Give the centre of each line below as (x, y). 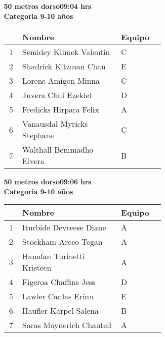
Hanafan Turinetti (54, 256)
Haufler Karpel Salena (61, 311)
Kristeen (37, 268)
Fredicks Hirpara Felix (61, 110)
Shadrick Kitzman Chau (64, 66)
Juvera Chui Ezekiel (57, 95)
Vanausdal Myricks (55, 124)
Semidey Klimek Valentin (66, 52)
